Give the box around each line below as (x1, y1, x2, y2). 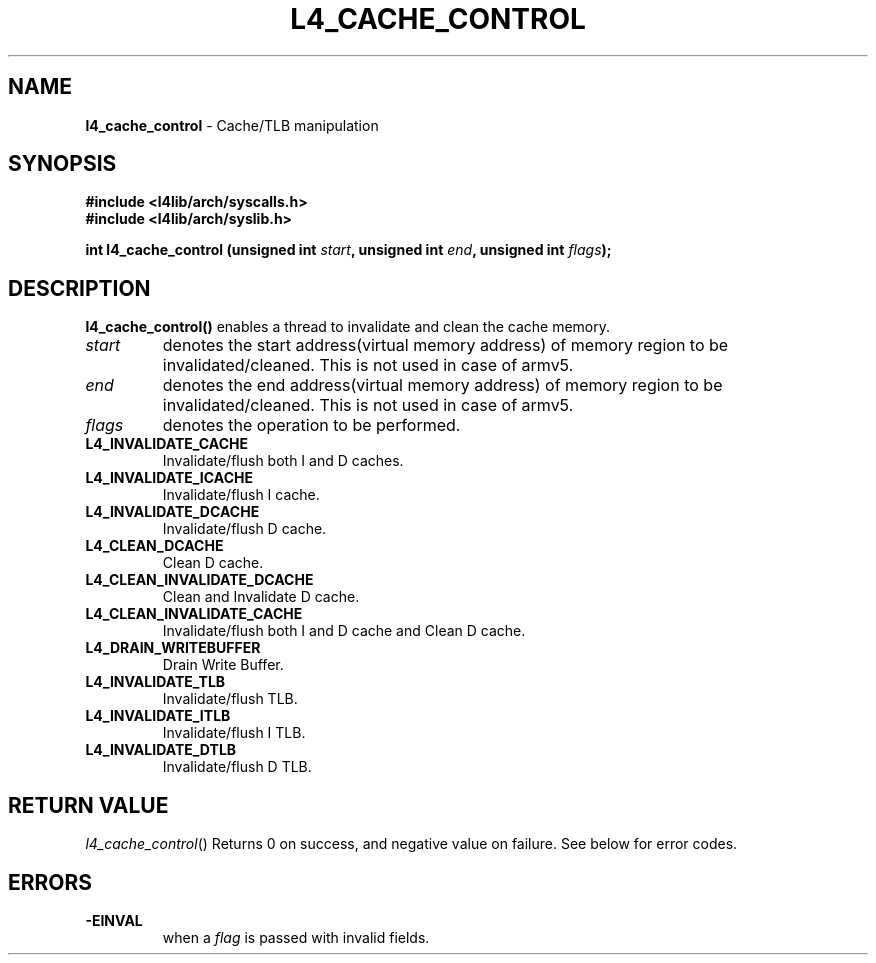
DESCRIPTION (8, 275, 151, 301)
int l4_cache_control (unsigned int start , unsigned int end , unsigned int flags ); (85, 241, 612, 259)
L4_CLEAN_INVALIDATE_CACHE (85, 605, 303, 623)
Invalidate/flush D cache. (162, 520, 327, 538)
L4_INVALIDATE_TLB (85, 673, 226, 691)
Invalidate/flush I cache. (162, 486, 320, 504)
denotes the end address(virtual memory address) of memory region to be (162, 375, 723, 396)
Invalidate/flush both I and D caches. (162, 452, 404, 470)
